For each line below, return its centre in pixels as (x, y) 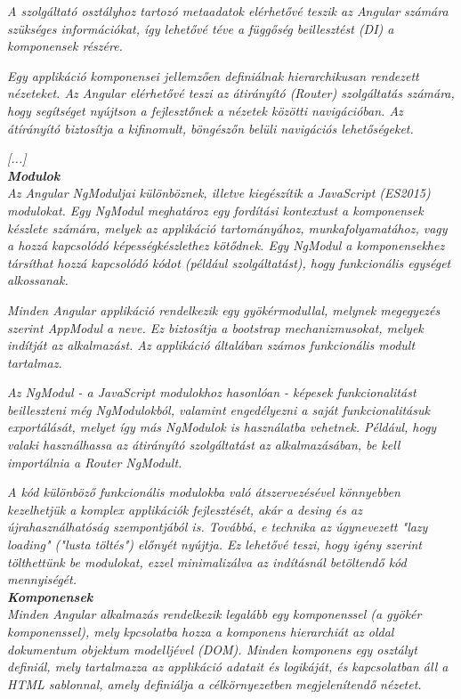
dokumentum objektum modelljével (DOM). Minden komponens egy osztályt (212, 649)
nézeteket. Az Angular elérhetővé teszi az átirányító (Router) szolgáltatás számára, (231, 93)
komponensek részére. (65, 46)
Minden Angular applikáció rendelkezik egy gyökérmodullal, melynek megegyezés (224, 309)
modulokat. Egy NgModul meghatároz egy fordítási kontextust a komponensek (215, 210)
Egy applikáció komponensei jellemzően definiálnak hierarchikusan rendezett (213, 75)
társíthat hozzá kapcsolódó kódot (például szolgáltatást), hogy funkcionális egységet (229, 262)
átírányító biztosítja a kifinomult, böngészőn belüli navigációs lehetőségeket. (210, 128)
